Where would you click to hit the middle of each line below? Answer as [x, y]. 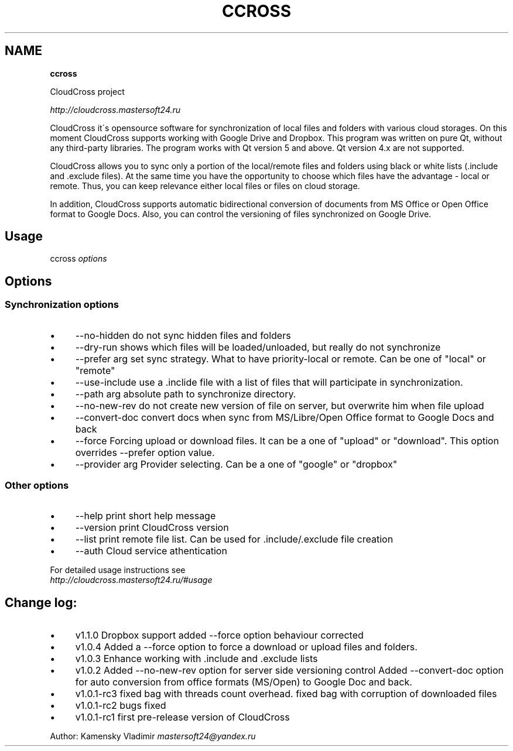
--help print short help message [146, 516]
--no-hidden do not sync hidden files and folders [183, 335]
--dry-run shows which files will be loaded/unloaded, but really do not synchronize [258, 347]
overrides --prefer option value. [145, 452]
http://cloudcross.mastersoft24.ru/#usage [131, 580]
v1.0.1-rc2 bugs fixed [121, 706]
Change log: [41, 602]
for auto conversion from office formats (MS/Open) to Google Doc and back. [244, 682]
